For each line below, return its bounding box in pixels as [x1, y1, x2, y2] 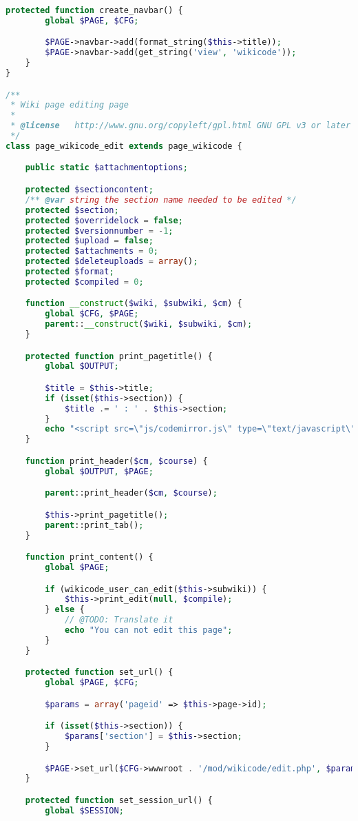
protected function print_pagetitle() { [25, 351, 213, 361]
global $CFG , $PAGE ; [45, 309, 139, 319]
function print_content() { [25, 552, 154, 562]
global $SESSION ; [45, 805, 124, 815]
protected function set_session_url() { [25, 795, 213, 805]
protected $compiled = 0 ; [25, 276, 144, 287]
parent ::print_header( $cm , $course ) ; [45, 488, 218, 498]
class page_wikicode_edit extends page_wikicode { [6, 141, 242, 151]
